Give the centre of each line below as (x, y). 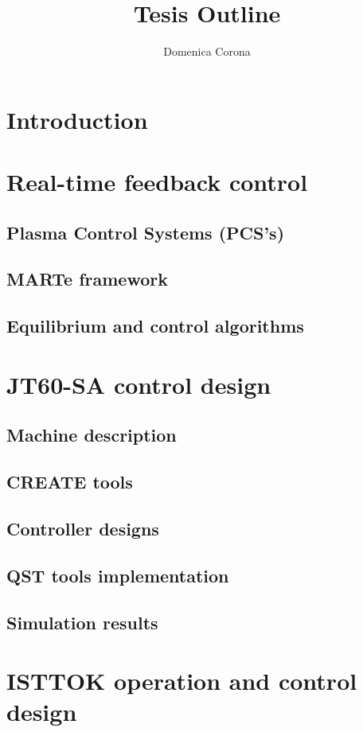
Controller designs (83, 528)
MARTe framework (87, 279)
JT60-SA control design (139, 384)
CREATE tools (70, 482)
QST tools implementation (118, 575)
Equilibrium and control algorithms (155, 326)
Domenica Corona (207, 51)
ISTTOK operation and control (182, 681)
